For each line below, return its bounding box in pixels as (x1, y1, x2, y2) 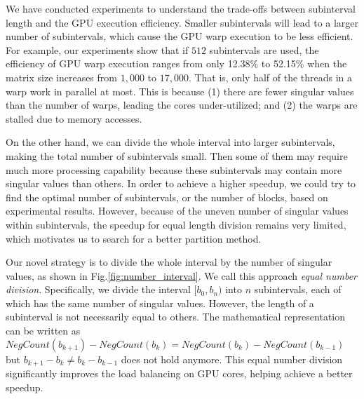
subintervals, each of (254, 282, 342, 297)
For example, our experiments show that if (6, 42, 189, 57)
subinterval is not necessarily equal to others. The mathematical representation (6, 309, 346, 324)
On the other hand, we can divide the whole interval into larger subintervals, (6, 135, 335, 149)
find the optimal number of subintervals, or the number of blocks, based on (6, 189, 328, 204)
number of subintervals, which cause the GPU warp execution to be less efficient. (6, 29, 353, 43)
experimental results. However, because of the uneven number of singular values (6, 203, 349, 218)
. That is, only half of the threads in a (188, 69, 353, 84)
